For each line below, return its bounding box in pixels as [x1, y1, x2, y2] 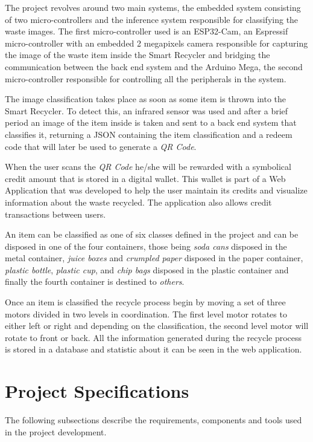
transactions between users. [5, 207, 106, 220]
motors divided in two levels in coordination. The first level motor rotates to [5, 307, 287, 320]
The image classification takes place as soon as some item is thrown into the [5, 93, 286, 105]
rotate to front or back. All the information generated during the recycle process [5, 331, 302, 343]
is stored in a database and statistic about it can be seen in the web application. [5, 343, 302, 356]
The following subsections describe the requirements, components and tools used [5, 414, 302, 426]
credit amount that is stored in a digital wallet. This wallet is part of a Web [5, 172, 286, 184]
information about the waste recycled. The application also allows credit [5, 195, 272, 208]
